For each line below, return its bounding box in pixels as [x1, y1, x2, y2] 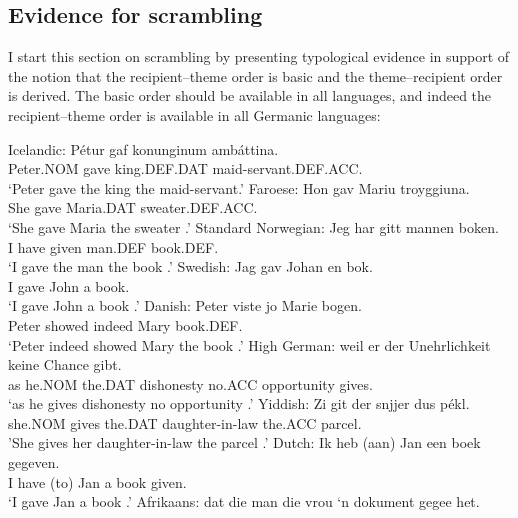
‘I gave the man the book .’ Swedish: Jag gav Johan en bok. [8, 256, 373, 277]
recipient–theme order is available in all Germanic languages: [8, 104, 381, 125]
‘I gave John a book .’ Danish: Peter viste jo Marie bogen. [8, 295, 362, 316]
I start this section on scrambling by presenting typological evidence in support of [8, 46, 510, 67]
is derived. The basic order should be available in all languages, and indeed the [8, 85, 492, 106]
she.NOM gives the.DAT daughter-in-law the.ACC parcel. [8, 412, 362, 433]
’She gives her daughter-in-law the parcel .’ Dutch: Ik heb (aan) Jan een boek [8, 432, 481, 453]
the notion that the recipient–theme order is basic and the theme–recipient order [8, 65, 503, 86]
